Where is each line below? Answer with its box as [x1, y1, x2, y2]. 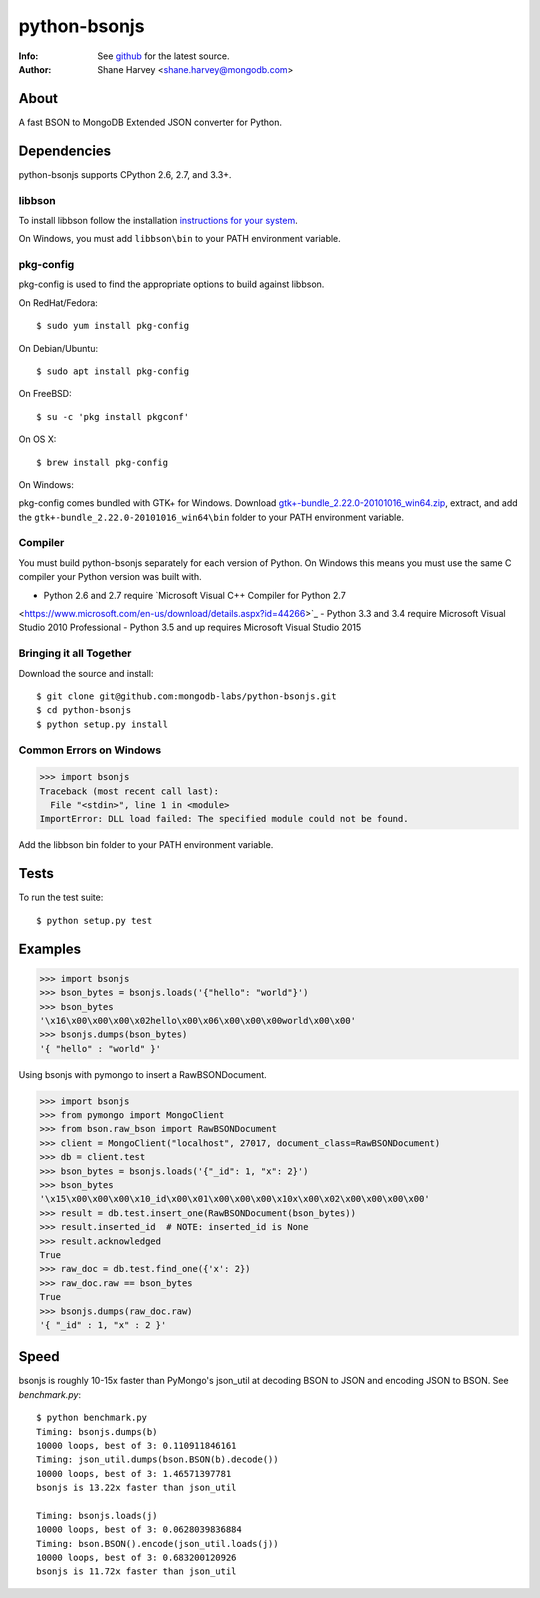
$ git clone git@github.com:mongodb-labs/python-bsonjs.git [36, 690, 337, 702]
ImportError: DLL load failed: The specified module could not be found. [39, 813, 409, 825]
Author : [18, 63, 52, 75]
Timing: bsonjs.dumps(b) [36, 1426, 158, 1437]
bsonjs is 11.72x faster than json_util [36, 1566, 237, 1577]
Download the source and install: [18, 667, 154, 679]
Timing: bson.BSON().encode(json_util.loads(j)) [36, 1538, 279, 1549]
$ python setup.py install [36, 718, 169, 730]
